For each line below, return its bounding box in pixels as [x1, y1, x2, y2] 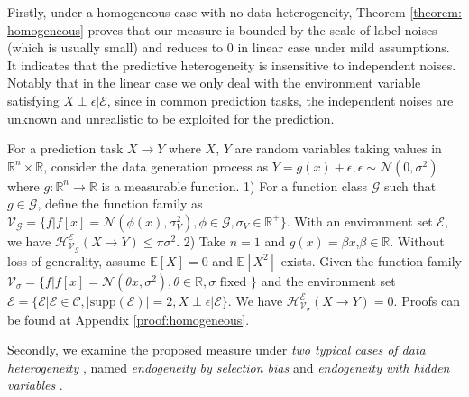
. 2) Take [176, 231, 225, 250]
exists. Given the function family [280, 251, 462, 270]
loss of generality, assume [7, 251, 146, 270]
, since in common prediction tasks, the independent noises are [106, 90, 454, 109]
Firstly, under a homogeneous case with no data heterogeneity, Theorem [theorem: [7, 3, 462, 21]
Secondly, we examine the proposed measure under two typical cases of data [7, 340, 426, 359]
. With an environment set [286, 211, 433, 230]
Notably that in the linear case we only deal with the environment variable [7, 73, 421, 92]
